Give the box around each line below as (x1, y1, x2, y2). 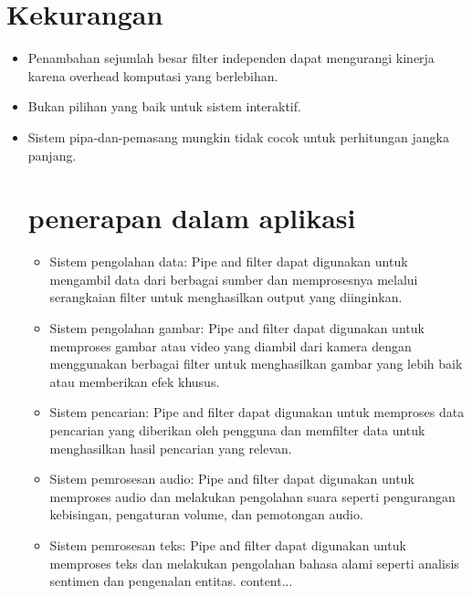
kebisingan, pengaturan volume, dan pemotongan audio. (49, 505, 363, 524)
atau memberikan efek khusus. (49, 371, 220, 391)
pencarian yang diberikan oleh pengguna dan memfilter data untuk (49, 420, 425, 439)
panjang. (27, 145, 77, 164)
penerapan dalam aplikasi (27, 199, 356, 236)
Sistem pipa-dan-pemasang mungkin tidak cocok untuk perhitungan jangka (27, 127, 449, 146)
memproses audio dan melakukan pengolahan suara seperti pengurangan (49, 486, 456, 506)
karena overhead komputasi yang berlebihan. (27, 66, 278, 85)
